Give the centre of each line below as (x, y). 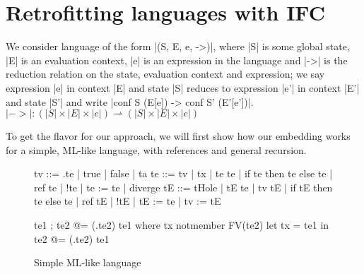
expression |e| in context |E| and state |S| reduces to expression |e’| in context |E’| (183, 87)
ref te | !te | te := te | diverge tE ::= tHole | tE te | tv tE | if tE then (183, 187)
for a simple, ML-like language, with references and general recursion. (156, 149)
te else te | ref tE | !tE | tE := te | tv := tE (128, 201)
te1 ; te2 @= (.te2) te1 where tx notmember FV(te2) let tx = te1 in (182, 225)
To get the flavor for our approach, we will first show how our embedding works (178, 136)
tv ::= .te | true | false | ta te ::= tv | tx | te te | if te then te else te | (183, 173)
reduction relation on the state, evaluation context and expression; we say (165, 74)
